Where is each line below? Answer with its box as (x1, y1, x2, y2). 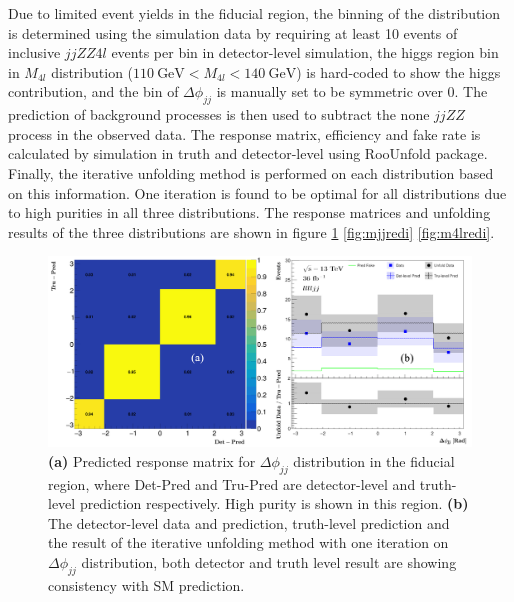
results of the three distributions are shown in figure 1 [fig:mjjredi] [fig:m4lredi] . (8, 221, 495, 242)
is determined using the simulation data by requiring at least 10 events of (8, 22, 458, 43)
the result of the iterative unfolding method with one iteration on (48, 532, 449, 553)
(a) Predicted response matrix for (48, 450, 256, 471)
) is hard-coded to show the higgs (296, 61, 501, 82)
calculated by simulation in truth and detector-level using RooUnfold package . (8, 143, 488, 164)
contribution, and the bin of (8, 81, 179, 102)
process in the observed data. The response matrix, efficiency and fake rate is (8, 123, 481, 144)
